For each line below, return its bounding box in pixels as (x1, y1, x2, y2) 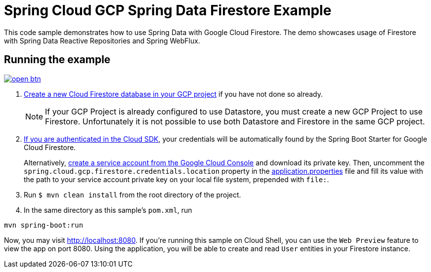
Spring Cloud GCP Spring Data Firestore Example (4, 2, 332, 19)
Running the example (4, 53, 111, 66)
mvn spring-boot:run (4, 221, 84, 229)
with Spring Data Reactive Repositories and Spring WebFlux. (4, 36, 200, 45)
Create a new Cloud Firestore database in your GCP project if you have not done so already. (24, 89, 323, 98)
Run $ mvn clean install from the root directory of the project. (24, 190, 241, 199)
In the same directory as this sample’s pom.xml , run (24, 205, 192, 214)
